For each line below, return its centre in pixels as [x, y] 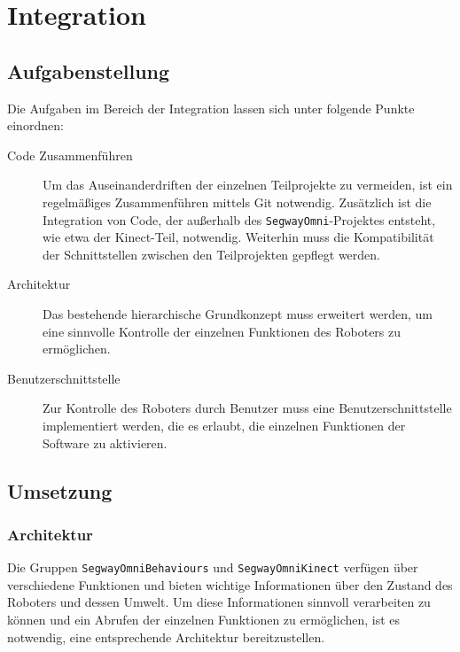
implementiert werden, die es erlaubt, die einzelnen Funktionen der [224, 425]
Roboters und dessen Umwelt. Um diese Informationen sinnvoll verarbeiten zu [219, 602]
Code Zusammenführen [70, 155]
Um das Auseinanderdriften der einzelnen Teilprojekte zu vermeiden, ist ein [248, 185]
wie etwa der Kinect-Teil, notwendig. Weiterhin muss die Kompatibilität [238, 237]
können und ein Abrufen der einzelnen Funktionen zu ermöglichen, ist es [204, 619]
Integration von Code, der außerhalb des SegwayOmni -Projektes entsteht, [239, 219]
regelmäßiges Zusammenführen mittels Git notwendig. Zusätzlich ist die [237, 202]
